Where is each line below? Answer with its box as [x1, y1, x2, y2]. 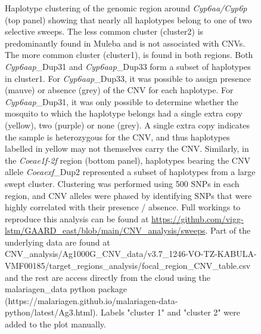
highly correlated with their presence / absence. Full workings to [5, 201, 241, 213]
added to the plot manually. [5, 318, 106, 330]
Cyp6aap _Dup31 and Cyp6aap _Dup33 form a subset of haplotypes [5, 60, 251, 72]
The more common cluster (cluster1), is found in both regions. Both [5, 48, 253, 61]
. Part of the [205, 224, 251, 237]
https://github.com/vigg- [151, 212, 244, 225]
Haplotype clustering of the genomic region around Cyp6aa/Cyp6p [5, 2, 247, 14]
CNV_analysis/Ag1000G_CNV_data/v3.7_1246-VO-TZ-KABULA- [5, 247, 257, 260]
